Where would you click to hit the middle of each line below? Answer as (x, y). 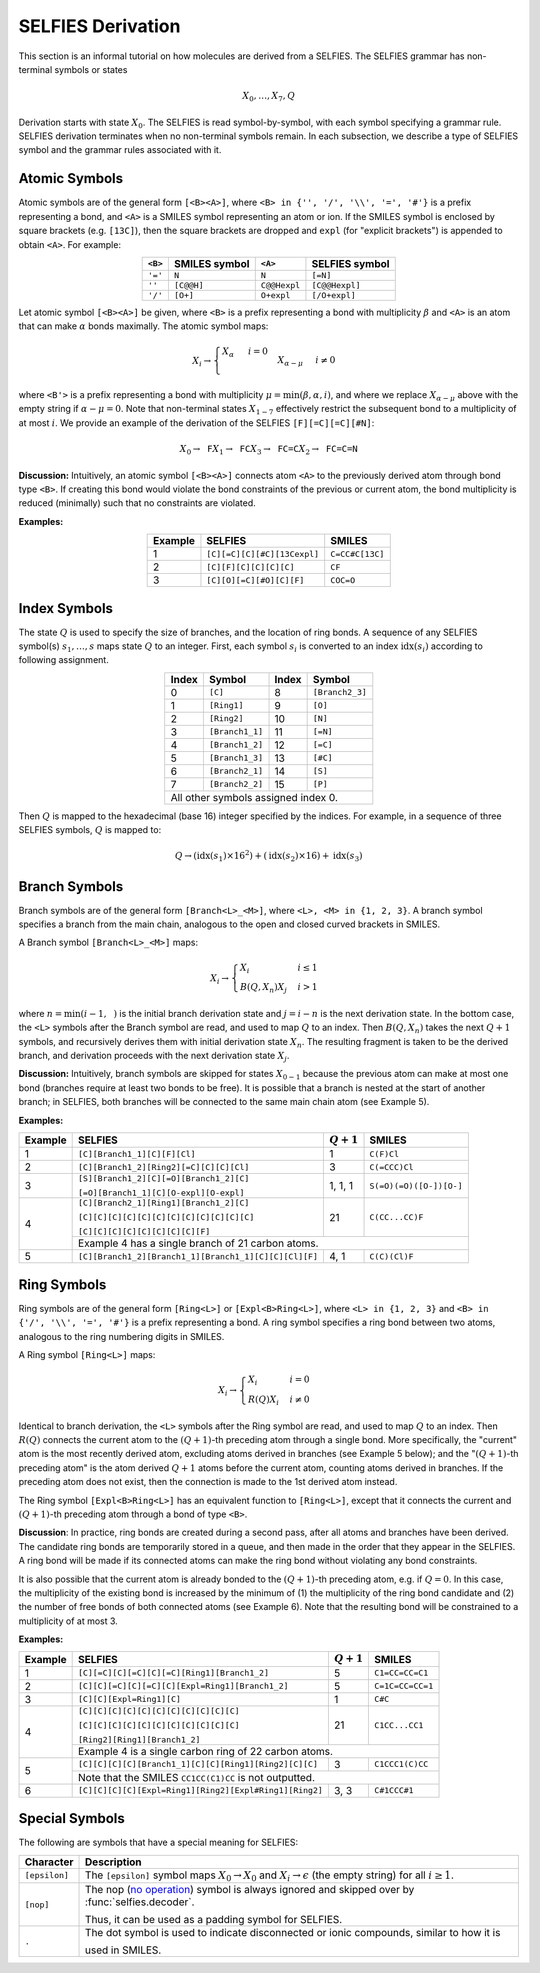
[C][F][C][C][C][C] (250, 566)
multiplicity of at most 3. (68, 1621)
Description (113, 1862)
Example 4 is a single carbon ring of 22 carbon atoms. (206, 1751)
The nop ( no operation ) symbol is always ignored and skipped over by (250, 1890)
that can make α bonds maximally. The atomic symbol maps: (143, 326)
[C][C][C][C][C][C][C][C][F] (144, 1231)
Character (49, 1862)
